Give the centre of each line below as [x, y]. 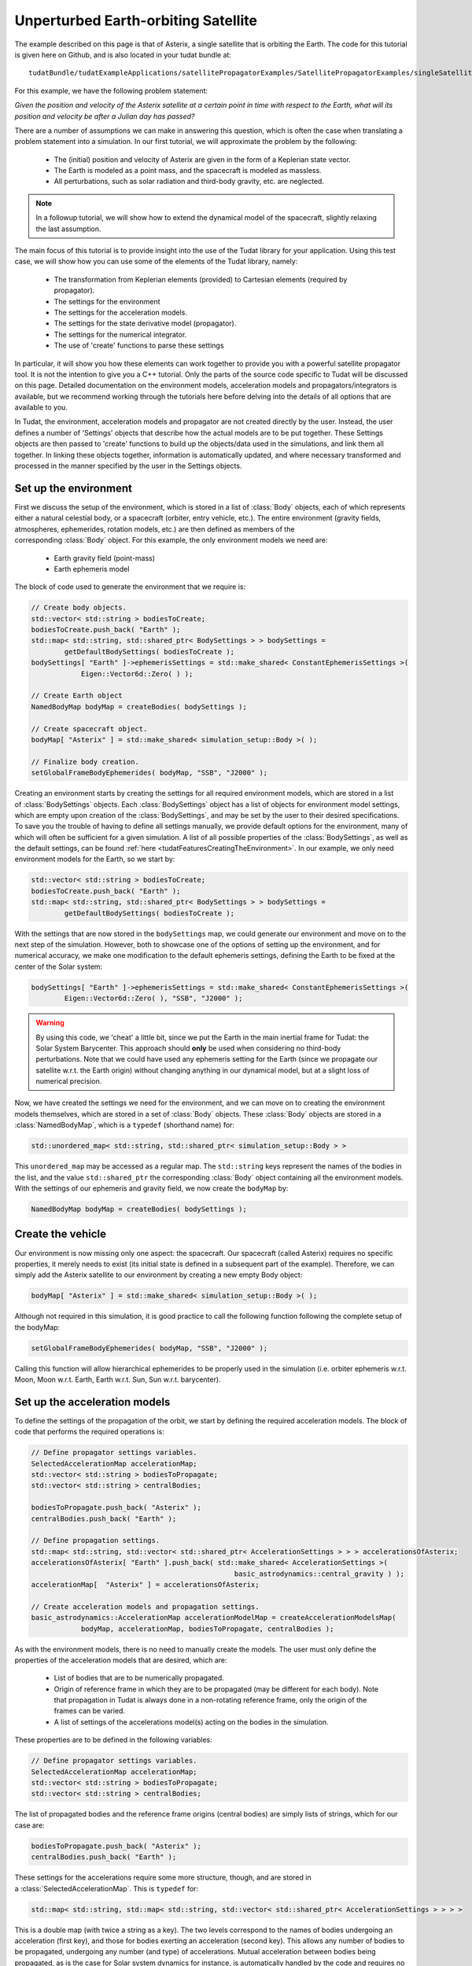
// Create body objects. [79, 608]
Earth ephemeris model [92, 569]
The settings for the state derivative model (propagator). [145, 323]
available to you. [41, 407]
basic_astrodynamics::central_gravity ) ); [319, 1574]
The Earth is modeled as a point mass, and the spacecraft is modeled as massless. [188, 171]
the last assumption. [68, 229]
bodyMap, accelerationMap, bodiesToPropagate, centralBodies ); [207, 1629]
